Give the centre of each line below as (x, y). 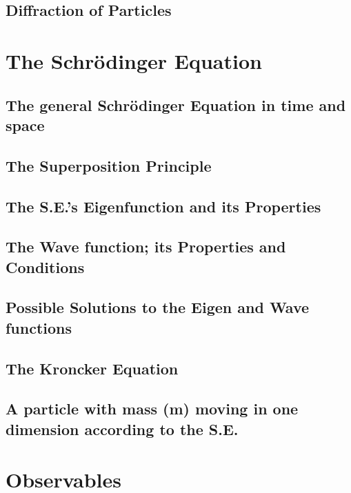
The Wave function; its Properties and (146, 246)
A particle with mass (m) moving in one (152, 409)
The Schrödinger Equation (134, 60)
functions (39, 327)
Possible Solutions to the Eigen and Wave (158, 307)
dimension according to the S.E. (122, 429)
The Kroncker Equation (92, 368)
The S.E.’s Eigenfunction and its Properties (163, 206)
